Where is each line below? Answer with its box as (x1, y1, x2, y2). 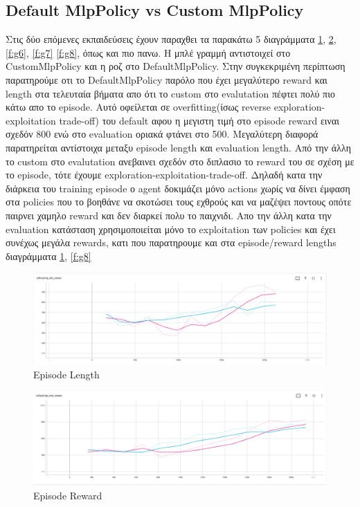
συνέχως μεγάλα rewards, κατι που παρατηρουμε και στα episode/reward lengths (6, 235, 336, 250)
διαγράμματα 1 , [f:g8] (6, 248, 91, 263)
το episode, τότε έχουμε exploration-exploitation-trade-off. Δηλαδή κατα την (6, 167, 323, 182)
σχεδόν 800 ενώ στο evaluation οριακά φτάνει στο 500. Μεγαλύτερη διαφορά (6, 127, 318, 141)
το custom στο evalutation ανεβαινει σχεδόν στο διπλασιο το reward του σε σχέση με (6, 154, 354, 168)
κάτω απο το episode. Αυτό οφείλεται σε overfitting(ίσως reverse (6, 100, 271, 114)
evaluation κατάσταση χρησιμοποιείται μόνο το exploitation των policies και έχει (6, 221, 336, 236)
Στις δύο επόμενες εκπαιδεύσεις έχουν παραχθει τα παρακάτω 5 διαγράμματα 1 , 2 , (6, 32, 336, 46)
